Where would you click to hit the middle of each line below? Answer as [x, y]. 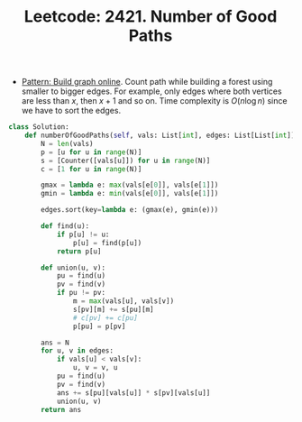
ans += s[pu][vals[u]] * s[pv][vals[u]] [133, 393]
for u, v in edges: [78, 351]
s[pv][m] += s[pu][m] [113, 309]
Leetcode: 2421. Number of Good [151, 17]
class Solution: [39, 127]
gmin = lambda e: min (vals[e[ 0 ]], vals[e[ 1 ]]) [130, 194]
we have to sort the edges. [71, 111]
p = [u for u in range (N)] [92, 152]
